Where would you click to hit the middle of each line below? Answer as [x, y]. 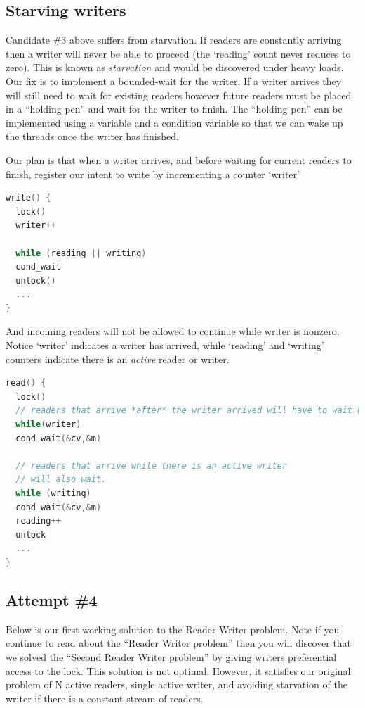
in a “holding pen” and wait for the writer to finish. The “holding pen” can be [174, 109]
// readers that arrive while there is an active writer [151, 466]
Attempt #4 [52, 599]
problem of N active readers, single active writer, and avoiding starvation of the [177, 684]
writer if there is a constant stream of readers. [105, 698]
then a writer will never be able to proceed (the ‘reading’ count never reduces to [178, 53]
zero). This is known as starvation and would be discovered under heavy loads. [175, 67]
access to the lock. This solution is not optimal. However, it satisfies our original [178, 670]
